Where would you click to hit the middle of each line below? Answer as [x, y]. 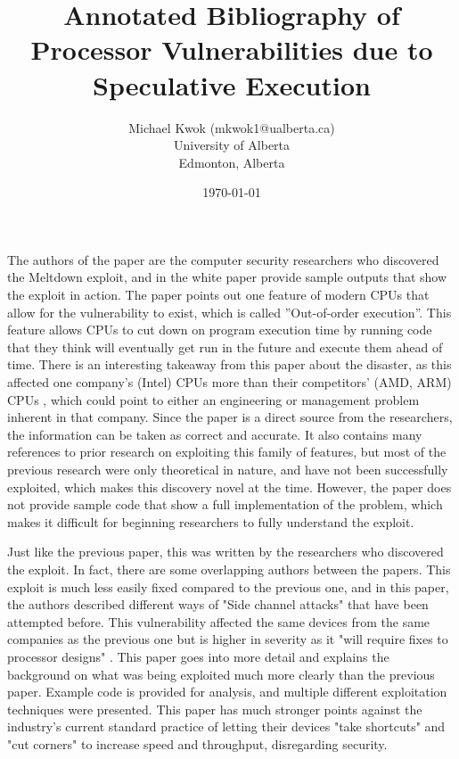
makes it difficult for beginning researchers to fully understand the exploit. [211, 521]
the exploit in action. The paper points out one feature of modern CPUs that [218, 295]
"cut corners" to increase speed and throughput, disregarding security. [197, 743]
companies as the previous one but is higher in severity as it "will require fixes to [228, 639]
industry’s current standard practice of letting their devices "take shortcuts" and [226, 726]
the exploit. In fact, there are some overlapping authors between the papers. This [229, 569]
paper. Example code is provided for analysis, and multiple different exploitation [227, 692]
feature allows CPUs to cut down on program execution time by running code [220, 330]
